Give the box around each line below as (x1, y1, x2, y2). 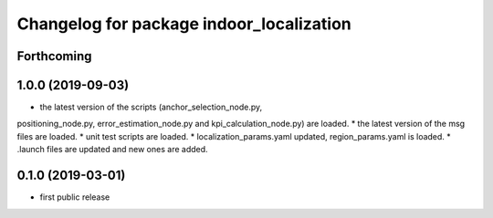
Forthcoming (16, 48, 92, 64)
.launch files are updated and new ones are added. (16, 144, 209, 155)
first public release (39, 192, 110, 202)
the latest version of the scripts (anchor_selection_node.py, (39, 101, 263, 113)
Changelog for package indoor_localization (16, 14, 351, 34)
